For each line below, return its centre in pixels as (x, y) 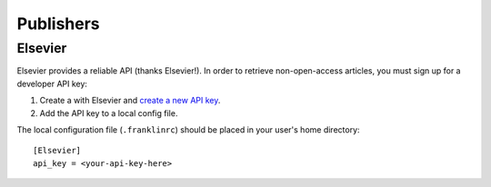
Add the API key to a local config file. (109, 113)
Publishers (58, 24)
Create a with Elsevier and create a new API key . (130, 101)
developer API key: (52, 84)
